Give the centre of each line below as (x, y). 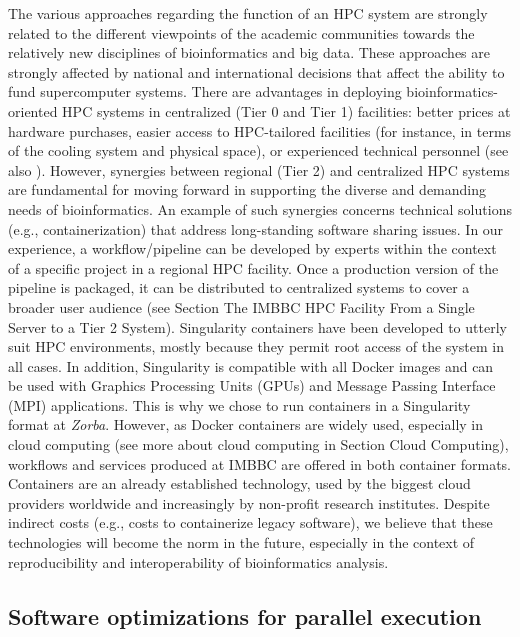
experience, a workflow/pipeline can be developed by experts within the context (252, 248)
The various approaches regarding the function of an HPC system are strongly (248, 13)
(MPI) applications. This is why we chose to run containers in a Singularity (239, 404)
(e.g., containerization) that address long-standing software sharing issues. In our (256, 228)
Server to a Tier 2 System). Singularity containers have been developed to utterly (257, 326)
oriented (33, 110)
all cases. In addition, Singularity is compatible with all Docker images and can (251, 365)
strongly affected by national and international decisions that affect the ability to (256, 71)
